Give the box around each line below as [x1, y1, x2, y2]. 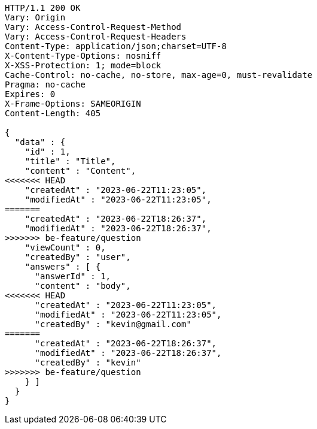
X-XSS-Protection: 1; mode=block [5, 61, 161, 70]
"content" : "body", [35, 281, 131, 291]
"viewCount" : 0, [25, 243, 106, 252]
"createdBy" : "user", [25, 252, 131, 262]
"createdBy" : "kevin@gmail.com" [35, 319, 191, 329]
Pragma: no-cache [5, 80, 86, 89]
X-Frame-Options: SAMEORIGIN [5, 99, 141, 108]
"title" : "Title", [25, 156, 116, 166]
